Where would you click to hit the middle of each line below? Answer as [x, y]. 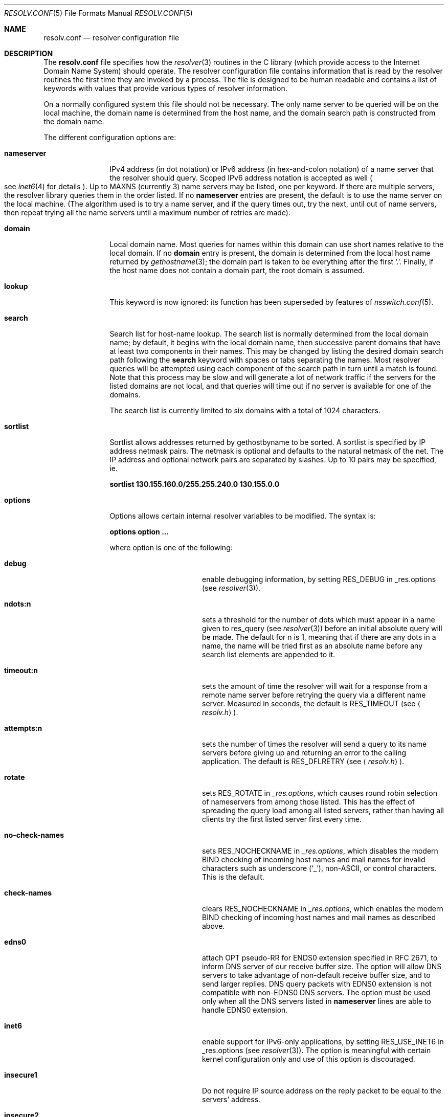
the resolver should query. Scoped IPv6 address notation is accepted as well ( [241, 178]
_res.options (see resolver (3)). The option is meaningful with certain [317, 1050]
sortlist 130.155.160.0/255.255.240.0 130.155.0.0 [195, 484]
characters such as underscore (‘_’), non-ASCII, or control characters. [319, 868]
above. [214, 926]
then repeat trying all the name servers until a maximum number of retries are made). [147, 213]
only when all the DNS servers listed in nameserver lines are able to [317, 1001]
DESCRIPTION [29, 53]
